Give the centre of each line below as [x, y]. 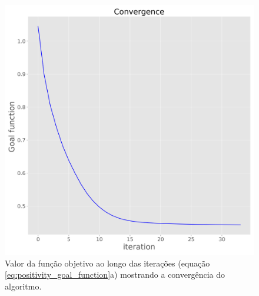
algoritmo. [23, 286]
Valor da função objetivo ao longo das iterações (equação [107, 263]
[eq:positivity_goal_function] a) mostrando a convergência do [115, 274]
